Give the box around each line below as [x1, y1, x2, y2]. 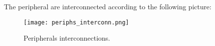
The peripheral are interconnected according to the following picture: [4, 1, 212, 11]
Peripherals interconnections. [24, 33, 110, 43]
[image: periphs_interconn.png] [24, 19, 129, 26]
